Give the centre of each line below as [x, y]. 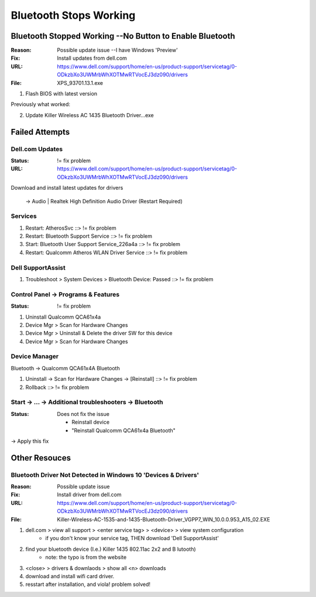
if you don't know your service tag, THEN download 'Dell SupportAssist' [132, 538]
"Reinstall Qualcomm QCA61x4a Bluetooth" [123, 430]
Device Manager [35, 356]
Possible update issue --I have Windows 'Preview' [117, 50]
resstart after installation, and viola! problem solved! [88, 584]
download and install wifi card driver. [70, 576]
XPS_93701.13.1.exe [80, 83]
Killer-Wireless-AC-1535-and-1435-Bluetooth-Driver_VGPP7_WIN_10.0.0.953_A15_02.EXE [164, 519]
